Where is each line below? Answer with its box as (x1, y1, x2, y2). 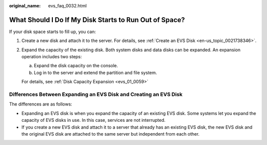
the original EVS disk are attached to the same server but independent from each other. (21, 131, 200, 137)
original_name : (9, 3, 41, 8)
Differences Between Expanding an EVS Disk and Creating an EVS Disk (9, 91, 183, 98)
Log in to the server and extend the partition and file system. (34, 70, 157, 75)
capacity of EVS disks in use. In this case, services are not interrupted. (21, 117, 166, 123)
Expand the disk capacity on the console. (34, 63, 118, 69)
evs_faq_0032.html (48, 3, 87, 8)
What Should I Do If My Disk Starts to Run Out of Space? (9, 15, 185, 24)
